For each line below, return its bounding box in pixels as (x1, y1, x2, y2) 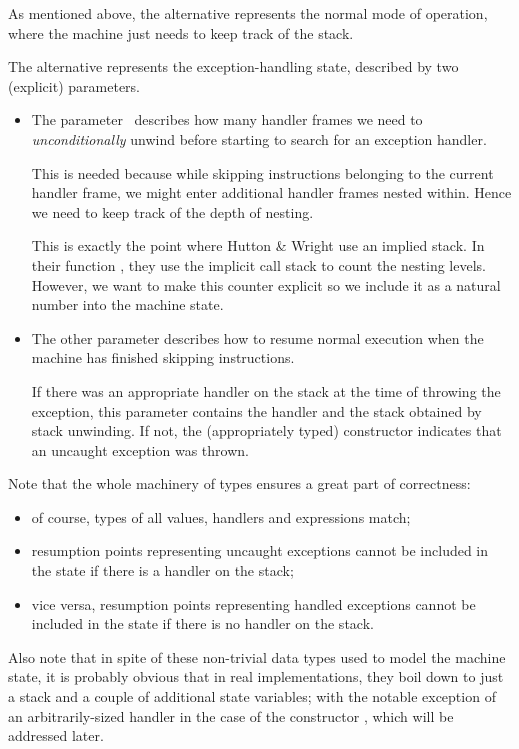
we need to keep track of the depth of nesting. (31, 201, 314, 222)
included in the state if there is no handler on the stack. (31, 613, 374, 634)
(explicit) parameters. (8, 75, 140, 96)
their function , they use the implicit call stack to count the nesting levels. (31, 254, 486, 275)
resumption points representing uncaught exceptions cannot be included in (31, 540, 489, 561)
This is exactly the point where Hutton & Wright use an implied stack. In (31, 235, 485, 256)
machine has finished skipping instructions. (31, 347, 295, 368)
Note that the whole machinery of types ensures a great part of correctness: (8, 473, 471, 494)
